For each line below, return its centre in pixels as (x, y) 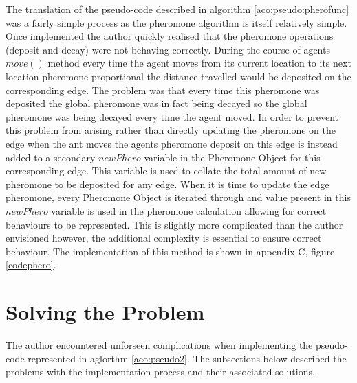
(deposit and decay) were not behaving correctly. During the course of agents (168, 49)
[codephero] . (31, 265)
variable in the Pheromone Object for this (232, 157)
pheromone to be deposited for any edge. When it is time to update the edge (167, 184)
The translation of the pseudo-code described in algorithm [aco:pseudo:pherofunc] (177, 9)
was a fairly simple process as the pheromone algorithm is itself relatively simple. (176, 22)
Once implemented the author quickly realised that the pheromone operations (170, 36)
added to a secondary (51, 157)
